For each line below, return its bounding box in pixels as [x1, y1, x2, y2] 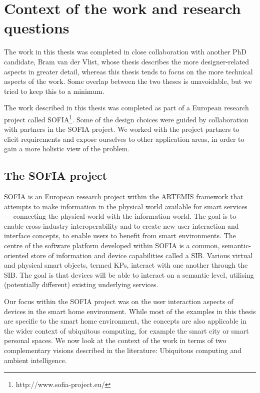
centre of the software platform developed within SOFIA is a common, [4, 240, 220, 251]
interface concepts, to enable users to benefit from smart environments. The [4, 230, 236, 241]
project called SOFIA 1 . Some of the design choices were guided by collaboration [4, 112, 248, 124]
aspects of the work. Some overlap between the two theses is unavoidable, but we [4, 76, 252, 86]
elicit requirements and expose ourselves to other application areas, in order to [4, 133, 244, 144]
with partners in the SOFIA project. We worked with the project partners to [4, 124, 239, 134]
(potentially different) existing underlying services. [4, 279, 158, 290]
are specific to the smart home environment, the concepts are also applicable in [4, 316, 246, 326]
